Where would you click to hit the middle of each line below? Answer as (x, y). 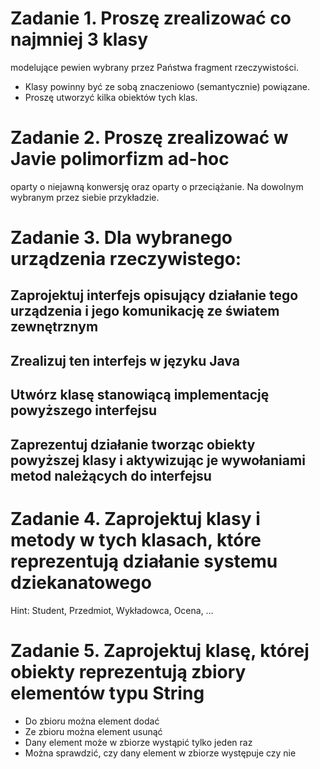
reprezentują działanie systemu (144, 561)
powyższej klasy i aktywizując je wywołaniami (158, 460)
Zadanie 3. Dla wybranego (121, 238)
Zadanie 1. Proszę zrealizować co (151, 18)
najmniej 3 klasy (79, 39)
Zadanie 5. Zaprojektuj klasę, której (160, 650)
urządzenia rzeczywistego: (126, 259)
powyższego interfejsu (84, 410)
